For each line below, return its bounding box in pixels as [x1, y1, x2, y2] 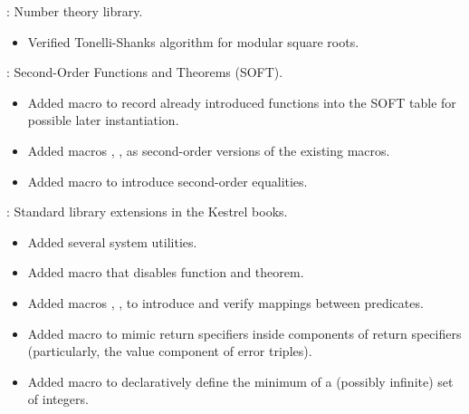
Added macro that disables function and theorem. [27, 263, 304, 282]
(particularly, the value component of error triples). [27, 342, 312, 361]
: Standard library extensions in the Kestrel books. [6, 202, 288, 221]
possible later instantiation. [27, 111, 179, 130]
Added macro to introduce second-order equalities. [27, 171, 308, 190]
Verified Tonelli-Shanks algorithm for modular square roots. [27, 32, 359, 51]
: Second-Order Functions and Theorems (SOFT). [6, 63, 283, 82]
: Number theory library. [6, 2, 143, 20]
